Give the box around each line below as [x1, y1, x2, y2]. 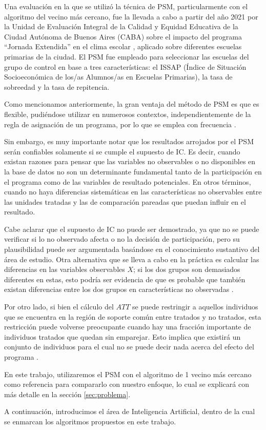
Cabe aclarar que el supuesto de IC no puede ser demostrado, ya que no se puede [4, 223, 259, 234]
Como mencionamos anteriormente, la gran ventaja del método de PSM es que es [4, 99, 259, 109]
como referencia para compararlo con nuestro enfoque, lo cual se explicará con [4, 379, 249, 389]
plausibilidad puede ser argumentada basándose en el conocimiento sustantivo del [4, 244, 260, 255]
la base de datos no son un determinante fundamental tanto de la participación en [4, 166, 262, 177]
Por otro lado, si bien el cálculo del [4, 301, 114, 312]
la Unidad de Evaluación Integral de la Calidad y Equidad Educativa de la [4, 21, 238, 32]
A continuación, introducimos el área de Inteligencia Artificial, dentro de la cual [4, 406, 255, 417]
